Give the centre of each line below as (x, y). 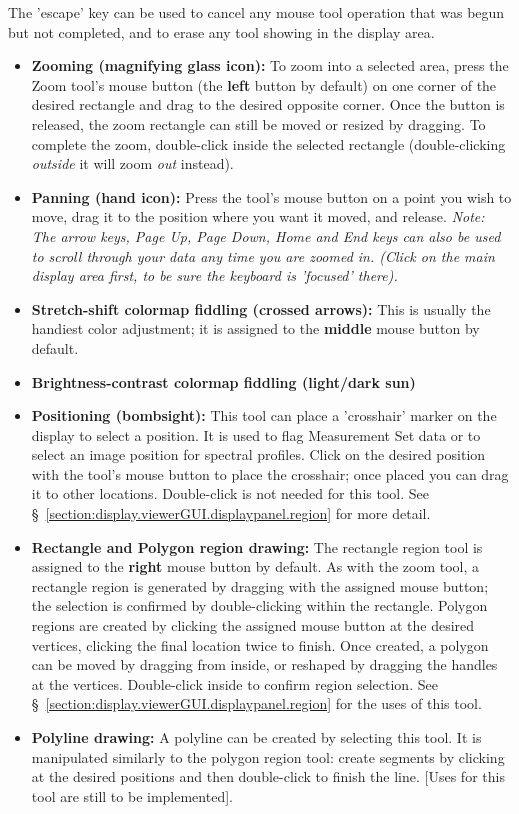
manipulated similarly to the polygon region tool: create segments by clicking (268, 756)
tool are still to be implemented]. (132, 795)
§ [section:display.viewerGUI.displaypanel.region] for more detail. (231, 513)
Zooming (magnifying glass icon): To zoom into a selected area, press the (270, 65)
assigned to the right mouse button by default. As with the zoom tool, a (255, 566)
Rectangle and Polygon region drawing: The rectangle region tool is (257, 546)
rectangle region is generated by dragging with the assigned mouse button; (260, 585)
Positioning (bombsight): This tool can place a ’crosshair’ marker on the (264, 415)
